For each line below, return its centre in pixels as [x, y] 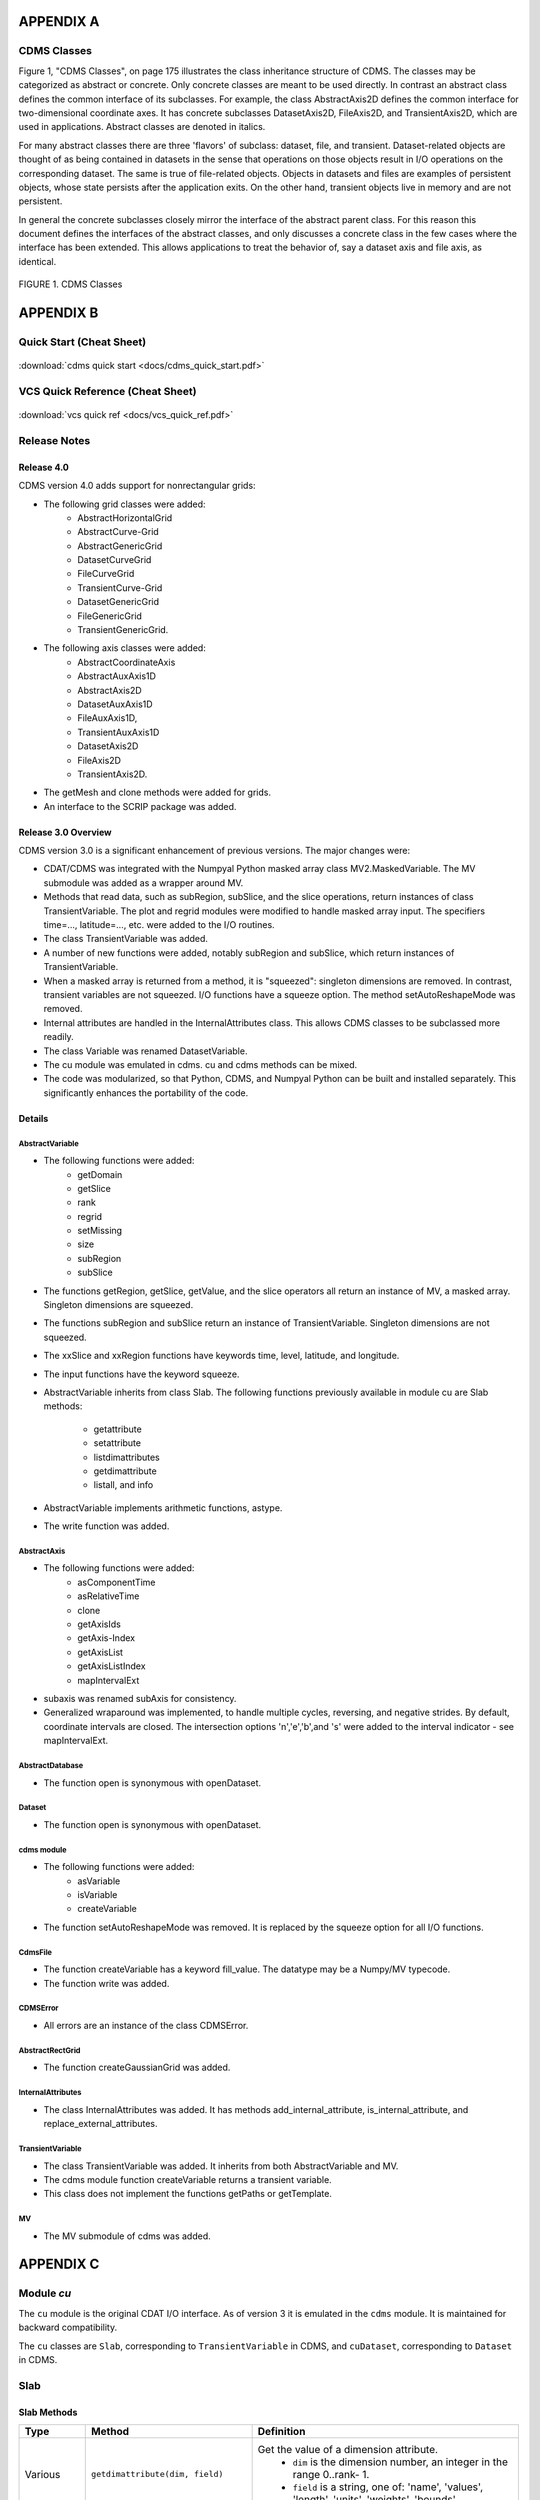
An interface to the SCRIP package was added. [140, 806]
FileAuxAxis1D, [107, 718]
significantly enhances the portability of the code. [146, 1092]
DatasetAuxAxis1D [115, 704]
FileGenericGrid [109, 616]
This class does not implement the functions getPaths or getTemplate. [187, 2194]
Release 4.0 [43, 467]
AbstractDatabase [51, 1765]
